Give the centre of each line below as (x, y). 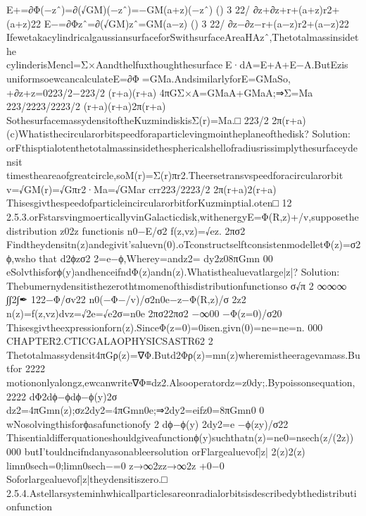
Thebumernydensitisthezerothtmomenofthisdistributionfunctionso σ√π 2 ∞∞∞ (177, 285)
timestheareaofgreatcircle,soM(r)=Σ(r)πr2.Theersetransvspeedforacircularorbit (175, 175)
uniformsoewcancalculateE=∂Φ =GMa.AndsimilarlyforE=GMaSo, (149, 78)
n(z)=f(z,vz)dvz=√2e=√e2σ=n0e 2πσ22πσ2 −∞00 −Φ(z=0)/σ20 (144, 313)
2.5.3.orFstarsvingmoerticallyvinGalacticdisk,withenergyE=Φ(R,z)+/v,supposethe (183, 216)
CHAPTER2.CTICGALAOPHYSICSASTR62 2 (110, 341)
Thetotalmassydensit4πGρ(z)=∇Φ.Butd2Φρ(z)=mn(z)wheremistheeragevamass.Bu (183, 354)
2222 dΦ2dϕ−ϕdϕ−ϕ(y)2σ (62, 396)
